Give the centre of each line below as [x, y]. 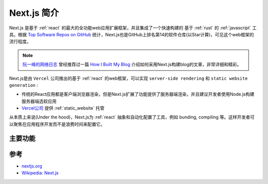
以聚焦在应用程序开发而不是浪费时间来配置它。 [57, 124]
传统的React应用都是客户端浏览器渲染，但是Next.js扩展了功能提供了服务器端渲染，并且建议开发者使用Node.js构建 [138, 94]
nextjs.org [32, 166]
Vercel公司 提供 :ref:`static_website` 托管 [63, 108]
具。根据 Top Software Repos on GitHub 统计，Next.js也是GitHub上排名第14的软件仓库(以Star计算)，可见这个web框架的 [132, 34]
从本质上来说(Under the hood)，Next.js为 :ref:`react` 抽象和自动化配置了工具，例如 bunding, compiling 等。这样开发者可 [132, 117]
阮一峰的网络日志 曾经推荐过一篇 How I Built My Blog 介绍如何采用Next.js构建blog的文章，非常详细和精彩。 [132, 64]
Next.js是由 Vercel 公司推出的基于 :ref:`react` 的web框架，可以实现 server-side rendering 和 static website [129, 78]
